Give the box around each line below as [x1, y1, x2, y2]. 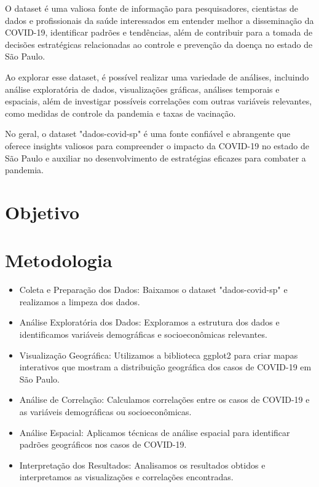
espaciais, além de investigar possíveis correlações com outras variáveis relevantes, [5, 95, 312, 107]
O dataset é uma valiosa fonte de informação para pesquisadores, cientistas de [5, 2, 299, 14]
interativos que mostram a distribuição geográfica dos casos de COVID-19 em [19, 360, 312, 373]
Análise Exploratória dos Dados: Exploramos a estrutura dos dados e [19, 316, 280, 329]
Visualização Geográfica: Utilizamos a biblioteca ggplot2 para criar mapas [19, 348, 298, 361]
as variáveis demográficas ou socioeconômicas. [19, 405, 192, 418]
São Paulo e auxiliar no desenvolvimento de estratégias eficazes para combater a [5, 151, 306, 164]
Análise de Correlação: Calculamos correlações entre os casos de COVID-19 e [19, 393, 310, 406]
